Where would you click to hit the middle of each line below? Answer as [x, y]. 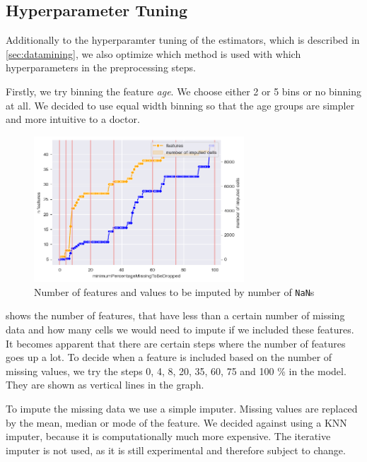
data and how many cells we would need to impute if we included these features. [180, 329]
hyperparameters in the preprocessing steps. [101, 67]
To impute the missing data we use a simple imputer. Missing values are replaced [182, 408]
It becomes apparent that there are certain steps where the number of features [176, 343]
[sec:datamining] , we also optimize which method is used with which [153, 53]
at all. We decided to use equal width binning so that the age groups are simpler [180, 105]
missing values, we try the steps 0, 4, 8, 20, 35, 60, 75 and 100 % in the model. [176, 371]
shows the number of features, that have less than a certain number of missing [175, 315]
